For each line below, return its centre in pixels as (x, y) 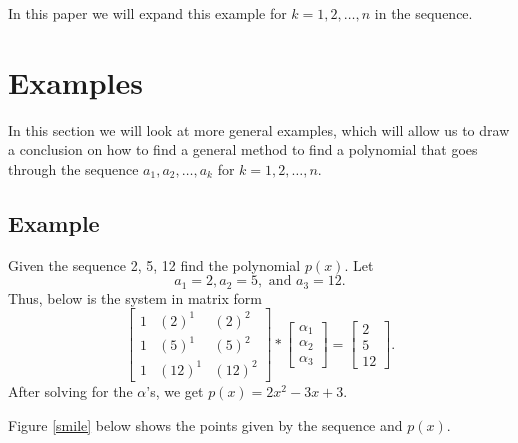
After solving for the (70, 390)
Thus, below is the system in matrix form (135, 297)
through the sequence (73, 168)
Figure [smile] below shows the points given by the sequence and (205, 424)
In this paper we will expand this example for (147, 13)
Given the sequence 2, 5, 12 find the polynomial (154, 264)
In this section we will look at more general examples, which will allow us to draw (259, 129)
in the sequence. (423, 13)
